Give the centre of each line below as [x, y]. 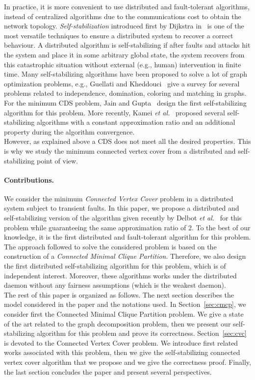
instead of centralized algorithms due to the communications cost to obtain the [123, 16]
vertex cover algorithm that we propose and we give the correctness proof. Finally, [127, 362]
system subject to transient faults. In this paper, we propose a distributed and [122, 208]
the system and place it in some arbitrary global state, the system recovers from [124, 54]
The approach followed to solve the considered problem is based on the [110, 246]
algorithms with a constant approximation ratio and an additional [136, 122]
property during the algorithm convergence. [69, 131]
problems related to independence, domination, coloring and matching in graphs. [125, 93]
